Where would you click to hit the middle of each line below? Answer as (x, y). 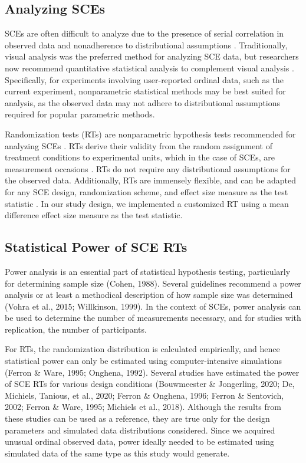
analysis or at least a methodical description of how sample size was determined (149, 295)
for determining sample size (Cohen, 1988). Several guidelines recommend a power (153, 283)
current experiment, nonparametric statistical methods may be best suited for (145, 91)
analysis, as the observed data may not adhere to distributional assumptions (143, 102)
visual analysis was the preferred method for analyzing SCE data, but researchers (152, 56)
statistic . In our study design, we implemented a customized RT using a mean (147, 203)
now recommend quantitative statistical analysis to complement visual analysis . (149, 68)
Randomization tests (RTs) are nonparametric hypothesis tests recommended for (150, 134)
